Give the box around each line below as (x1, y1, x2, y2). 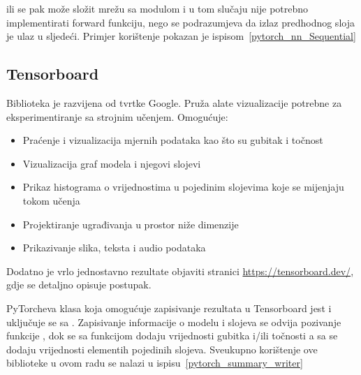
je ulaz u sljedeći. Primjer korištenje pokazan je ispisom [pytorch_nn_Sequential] (6, 29, 356, 43)
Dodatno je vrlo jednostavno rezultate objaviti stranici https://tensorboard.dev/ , (6, 263, 354, 278)
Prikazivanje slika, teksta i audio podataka (22, 240, 206, 255)
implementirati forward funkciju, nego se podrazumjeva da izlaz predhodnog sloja (6, 15, 355, 29)
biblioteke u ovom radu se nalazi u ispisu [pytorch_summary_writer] (6, 355, 303, 370)
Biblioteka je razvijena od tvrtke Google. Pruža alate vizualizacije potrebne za (6, 95, 342, 110)
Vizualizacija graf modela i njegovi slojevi (22, 156, 201, 170)
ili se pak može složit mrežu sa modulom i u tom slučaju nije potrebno (6, 1, 309, 15)
